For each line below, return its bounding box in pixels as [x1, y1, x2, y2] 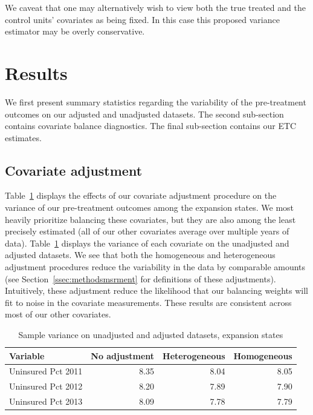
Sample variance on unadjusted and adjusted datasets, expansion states [18, 328, 283, 341]
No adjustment [91, 349, 155, 362]
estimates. [5, 131, 42, 144]
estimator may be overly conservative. [5, 25, 145, 38]
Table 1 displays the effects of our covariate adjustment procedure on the [5, 189, 277, 202]
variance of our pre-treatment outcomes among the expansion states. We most [5, 201, 294, 214]
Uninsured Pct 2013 [9, 395, 83, 408]
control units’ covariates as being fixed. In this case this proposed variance [5, 13, 280, 25]
